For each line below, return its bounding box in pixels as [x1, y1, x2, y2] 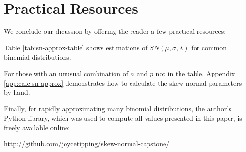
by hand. [4, 87, 30, 97]
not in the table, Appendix [155, 68, 235, 78]
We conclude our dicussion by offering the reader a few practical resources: [4, 26, 226, 36]
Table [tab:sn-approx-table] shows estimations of [4, 42, 148, 52]
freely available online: [4, 122, 70, 132]
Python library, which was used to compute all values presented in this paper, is [4, 113, 242, 123]
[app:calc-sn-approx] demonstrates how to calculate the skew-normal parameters [4, 77, 242, 88]
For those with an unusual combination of [4, 68, 128, 78]
